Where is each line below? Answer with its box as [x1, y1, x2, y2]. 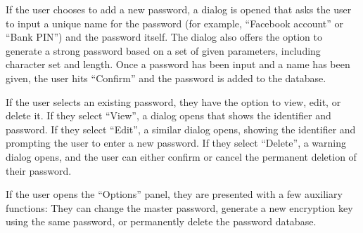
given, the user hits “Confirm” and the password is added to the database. [6, 70, 326, 85]
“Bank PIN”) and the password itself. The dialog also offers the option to [6, 29, 323, 44]
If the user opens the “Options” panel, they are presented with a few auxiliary [6, 187, 343, 201]
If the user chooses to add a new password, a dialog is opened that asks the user [6, 2, 352, 16]
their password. [6, 163, 72, 178]
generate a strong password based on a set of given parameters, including [6, 43, 321, 58]
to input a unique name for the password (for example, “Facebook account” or [6, 15, 344, 30]
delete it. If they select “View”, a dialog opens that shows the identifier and [6, 108, 331, 123]
